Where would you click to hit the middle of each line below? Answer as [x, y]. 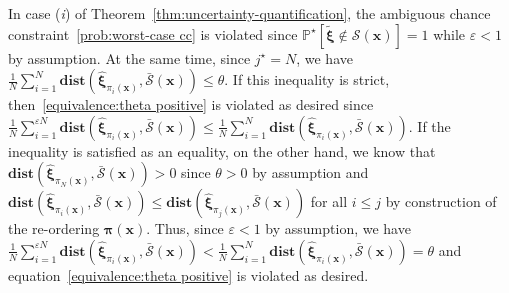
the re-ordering [54, 228]
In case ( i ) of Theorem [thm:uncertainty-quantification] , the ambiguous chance [249, 13]
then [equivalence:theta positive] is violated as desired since [191, 104]
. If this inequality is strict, [307, 79]
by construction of [441, 201]
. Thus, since [185, 228]
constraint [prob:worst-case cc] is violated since [153, 33]
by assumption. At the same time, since [129, 57]
